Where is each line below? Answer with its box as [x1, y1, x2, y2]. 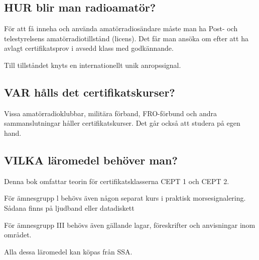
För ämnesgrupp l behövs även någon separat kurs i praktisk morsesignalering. [4, 193, 246, 203]
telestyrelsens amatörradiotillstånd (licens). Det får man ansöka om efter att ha [4, 33, 248, 43]
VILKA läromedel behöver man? [4, 152, 178, 167]
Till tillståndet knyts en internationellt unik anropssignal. [4, 59, 181, 70]
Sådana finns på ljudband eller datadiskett [4, 202, 135, 213]
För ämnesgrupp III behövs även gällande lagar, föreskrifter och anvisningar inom [4, 219, 255, 230]
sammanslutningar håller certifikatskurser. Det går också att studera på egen [4, 118, 240, 128]
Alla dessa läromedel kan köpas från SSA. [4, 246, 133, 256]
